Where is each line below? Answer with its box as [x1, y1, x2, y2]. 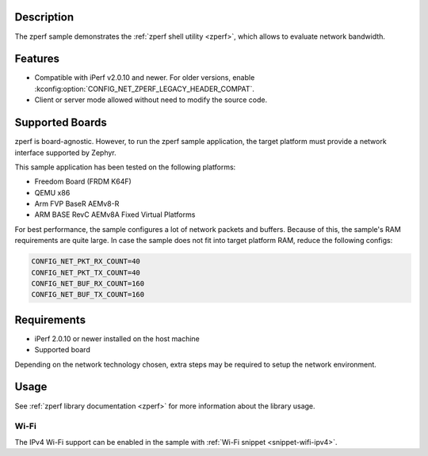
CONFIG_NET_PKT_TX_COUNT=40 [31, 268, 140, 277]
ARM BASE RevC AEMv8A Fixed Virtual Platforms [34, 210, 196, 219]
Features [14, 52, 59, 66]
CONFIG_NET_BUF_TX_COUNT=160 [31, 290, 145, 299]
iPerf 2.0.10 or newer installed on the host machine [34, 333, 200, 344]
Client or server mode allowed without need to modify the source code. [34, 95, 268, 104]
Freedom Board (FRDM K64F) [34, 177, 132, 186]
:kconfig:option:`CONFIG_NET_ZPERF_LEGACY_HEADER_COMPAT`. [34, 84, 255, 93]
